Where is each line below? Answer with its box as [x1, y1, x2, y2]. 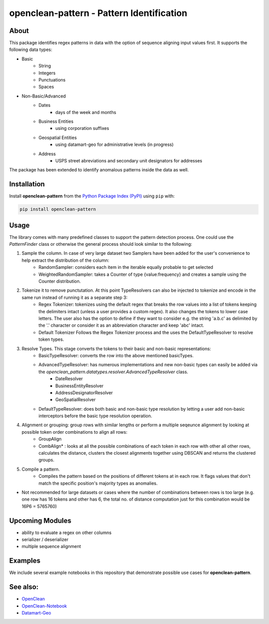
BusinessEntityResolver [55, 383, 104, 389]
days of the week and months [55, 109, 117, 115]
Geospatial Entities [38, 134, 77, 140]
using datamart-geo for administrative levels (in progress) [55, 141, 174, 147]
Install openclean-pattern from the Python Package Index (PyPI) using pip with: [9, 193, 175, 199]
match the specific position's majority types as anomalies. [38, 480, 158, 486]
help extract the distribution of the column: [21, 257, 110, 263]
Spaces [38, 84, 54, 90]
